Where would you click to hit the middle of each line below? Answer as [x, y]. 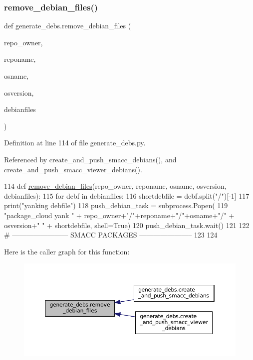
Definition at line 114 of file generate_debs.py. [75, 143]
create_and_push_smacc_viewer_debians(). [73, 169]
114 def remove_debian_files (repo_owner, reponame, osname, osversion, [115, 186]
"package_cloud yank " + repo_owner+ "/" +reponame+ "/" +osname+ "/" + [119, 215]
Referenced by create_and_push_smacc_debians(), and [90, 159]
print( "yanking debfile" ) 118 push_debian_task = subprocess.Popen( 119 [116, 205]
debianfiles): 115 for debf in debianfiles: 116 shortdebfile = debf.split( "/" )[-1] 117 [127, 195]
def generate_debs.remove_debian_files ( [68, 26]
